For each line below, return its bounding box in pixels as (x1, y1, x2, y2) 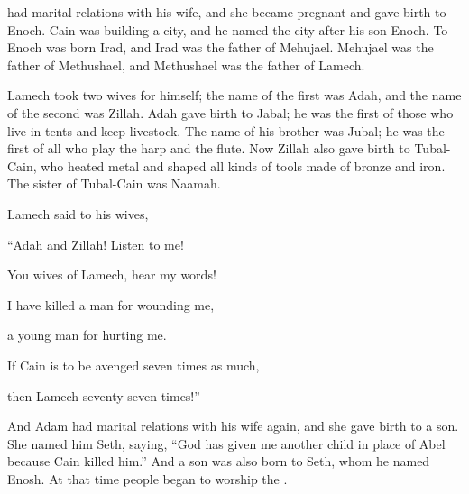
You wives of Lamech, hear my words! (7, 265, 216, 284)
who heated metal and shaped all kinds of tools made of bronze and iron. (41, 156, 446, 175)
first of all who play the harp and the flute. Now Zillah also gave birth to (7, 139, 410, 158)
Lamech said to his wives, (7, 204, 149, 223)
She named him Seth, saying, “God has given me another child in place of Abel (7, 434, 446, 453)
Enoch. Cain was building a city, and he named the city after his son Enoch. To (7, 20, 448, 39)
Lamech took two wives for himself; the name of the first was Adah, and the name (7, 86, 462, 105)
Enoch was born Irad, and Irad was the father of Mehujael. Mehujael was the (7, 38, 434, 57)
